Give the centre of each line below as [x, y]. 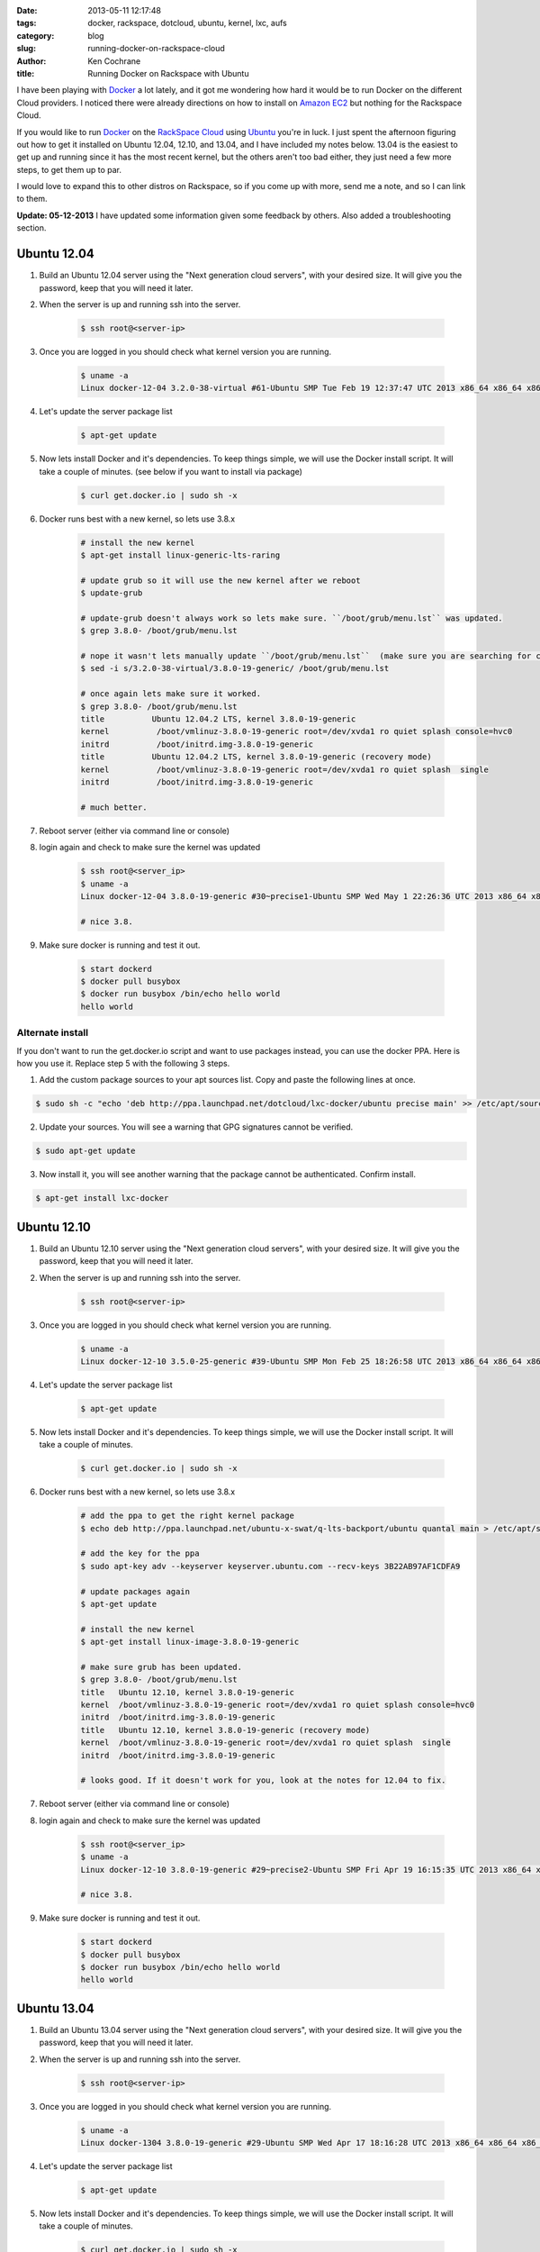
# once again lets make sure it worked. [171, 694]
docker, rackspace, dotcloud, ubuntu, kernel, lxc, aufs [187, 23]
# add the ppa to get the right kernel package [187, 1516]
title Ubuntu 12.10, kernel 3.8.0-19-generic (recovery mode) [225, 1730]
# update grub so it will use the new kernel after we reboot [220, 580]
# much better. [114, 807]
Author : [31, 61]
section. [31, 228]
